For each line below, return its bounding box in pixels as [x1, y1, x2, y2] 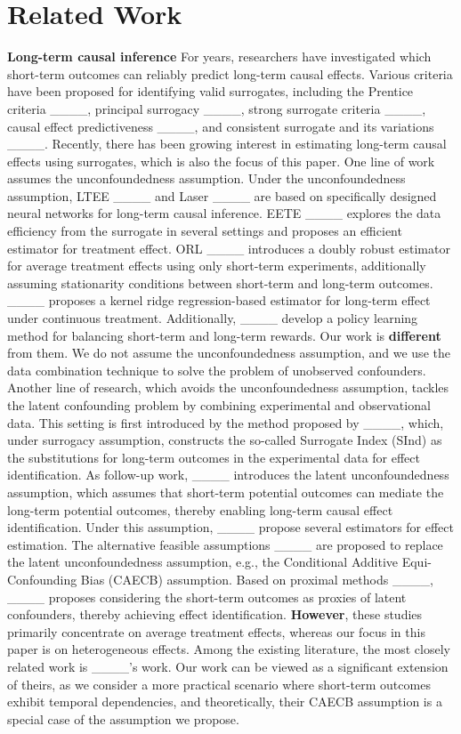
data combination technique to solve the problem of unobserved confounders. [7, 360, 426, 379]
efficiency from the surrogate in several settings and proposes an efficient [7, 222, 402, 240]
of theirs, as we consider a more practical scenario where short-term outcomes [7, 674, 431, 693]
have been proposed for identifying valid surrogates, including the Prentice [7, 82, 414, 101]
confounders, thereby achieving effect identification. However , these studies [7, 605, 423, 624]
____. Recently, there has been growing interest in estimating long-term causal [7, 134, 447, 153]
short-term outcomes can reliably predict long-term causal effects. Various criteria [7, 64, 453, 83]
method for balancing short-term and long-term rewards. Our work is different [7, 326, 441, 344]
